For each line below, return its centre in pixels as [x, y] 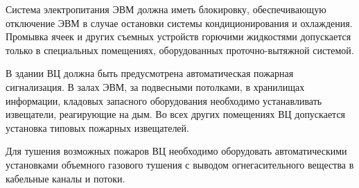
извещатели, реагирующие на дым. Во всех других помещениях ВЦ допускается [176, 114]
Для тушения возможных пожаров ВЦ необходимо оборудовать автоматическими [176, 151]
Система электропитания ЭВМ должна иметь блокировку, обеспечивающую [166, 9]
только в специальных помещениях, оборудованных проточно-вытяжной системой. [180, 50]
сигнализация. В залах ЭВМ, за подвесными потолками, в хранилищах [155, 86]
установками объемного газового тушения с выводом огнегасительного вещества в [180, 164]
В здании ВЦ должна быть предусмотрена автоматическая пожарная [150, 73]
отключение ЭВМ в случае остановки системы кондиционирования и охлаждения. [179, 23]
